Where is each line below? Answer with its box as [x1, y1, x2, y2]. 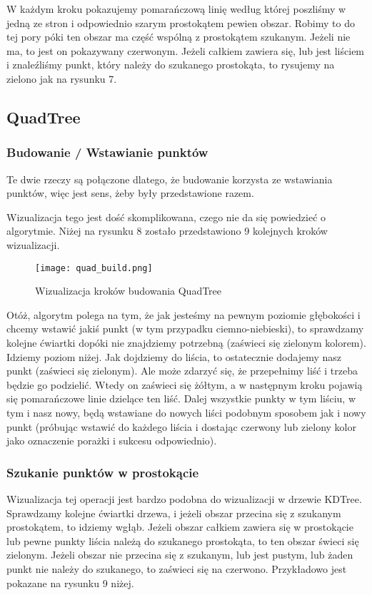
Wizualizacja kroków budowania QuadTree [35, 283, 222, 298]
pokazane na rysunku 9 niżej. [6, 575, 134, 590]
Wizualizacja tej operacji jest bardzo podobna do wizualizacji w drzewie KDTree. [6, 491, 362, 506]
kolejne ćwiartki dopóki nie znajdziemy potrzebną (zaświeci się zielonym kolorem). [6, 335, 366, 350]
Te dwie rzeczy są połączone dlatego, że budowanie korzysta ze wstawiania [6, 171, 333, 186]
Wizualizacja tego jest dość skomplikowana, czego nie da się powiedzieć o [6, 209, 326, 224]
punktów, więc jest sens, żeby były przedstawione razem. [6, 185, 254, 200]
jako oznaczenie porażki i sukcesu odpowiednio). [6, 433, 217, 448]
